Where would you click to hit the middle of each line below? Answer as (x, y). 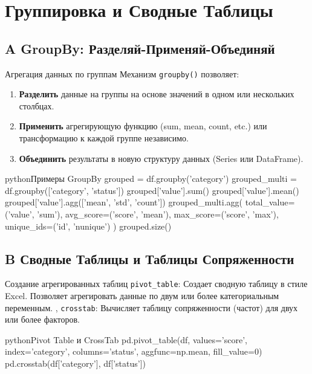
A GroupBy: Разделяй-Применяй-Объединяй (140, 48)
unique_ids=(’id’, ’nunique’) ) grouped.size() (88, 226)
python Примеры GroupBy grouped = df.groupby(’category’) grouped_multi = (151, 179)
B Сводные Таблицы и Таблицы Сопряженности (150, 258)
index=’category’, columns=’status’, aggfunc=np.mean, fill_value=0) (134, 351)
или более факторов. (42, 319)
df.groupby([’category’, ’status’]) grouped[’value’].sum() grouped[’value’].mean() (152, 190)
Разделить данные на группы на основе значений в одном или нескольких (157, 94)
